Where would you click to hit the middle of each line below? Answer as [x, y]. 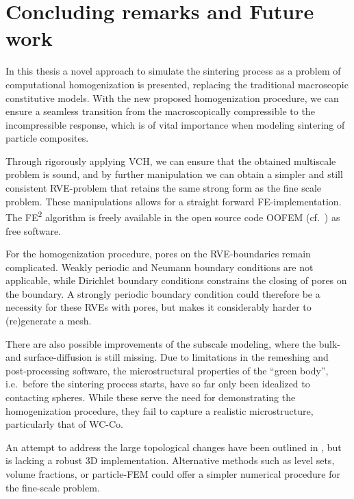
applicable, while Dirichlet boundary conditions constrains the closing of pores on [176, 280]
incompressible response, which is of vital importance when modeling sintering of [175, 124]
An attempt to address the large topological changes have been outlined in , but [174, 447]
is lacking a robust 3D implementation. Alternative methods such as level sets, [170, 460]
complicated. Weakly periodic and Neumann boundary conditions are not [160, 267]
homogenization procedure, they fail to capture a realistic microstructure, [160, 410]
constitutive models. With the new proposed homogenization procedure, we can [172, 98]
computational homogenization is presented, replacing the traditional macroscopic [177, 84]
